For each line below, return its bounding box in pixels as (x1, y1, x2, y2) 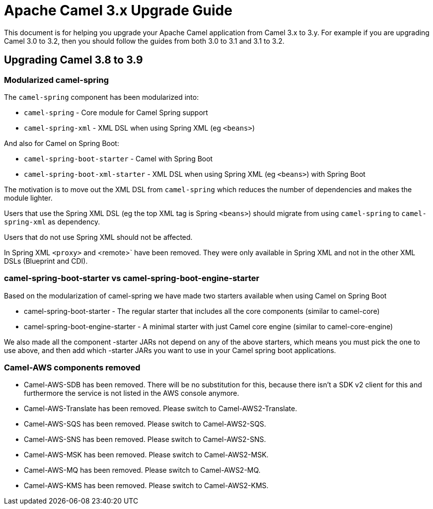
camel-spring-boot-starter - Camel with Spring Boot (24, 154, 213, 163)
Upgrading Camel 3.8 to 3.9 (4, 54, 143, 67)
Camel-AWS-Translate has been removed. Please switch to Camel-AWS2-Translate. (24, 404, 297, 413)
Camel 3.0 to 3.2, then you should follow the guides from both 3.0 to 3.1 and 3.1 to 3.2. (4, 36, 285, 45)
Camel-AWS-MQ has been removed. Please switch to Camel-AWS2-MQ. (24, 466, 261, 475)
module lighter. (4, 193, 53, 202)
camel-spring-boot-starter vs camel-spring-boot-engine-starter (4, 273, 260, 284)
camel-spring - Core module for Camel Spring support (24, 108, 208, 117)
